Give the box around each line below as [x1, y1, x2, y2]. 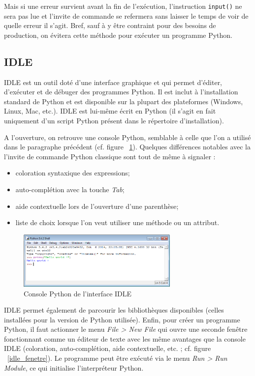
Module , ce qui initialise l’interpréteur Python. [4, 362, 144, 373]
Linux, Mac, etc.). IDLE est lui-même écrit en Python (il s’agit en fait [4, 106, 216, 116]
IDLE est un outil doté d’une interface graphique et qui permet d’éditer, [4, 77, 223, 87]
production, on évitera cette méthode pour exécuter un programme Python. [4, 29, 233, 40]
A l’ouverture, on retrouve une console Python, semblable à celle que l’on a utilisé [4, 132, 251, 142]
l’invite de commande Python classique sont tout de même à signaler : [4, 151, 216, 161]
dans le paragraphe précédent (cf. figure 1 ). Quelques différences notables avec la [4, 142, 251, 152]
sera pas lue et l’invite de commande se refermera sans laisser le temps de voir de [4, 10, 249, 21]
